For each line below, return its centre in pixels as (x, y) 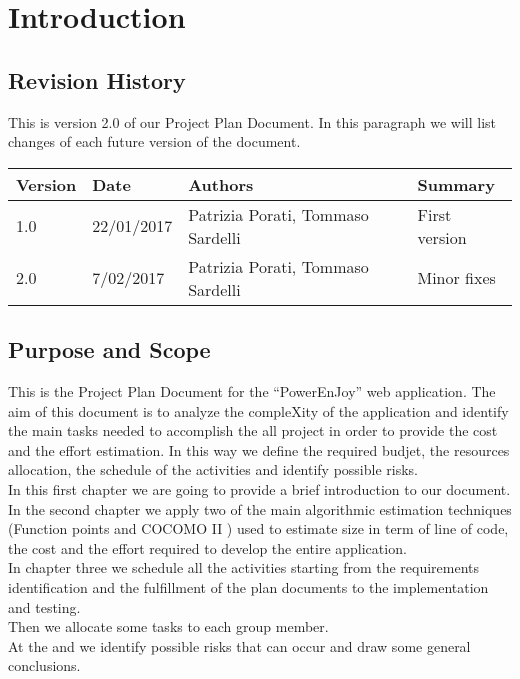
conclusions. (44, 665)
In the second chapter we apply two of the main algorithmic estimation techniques (260, 508)
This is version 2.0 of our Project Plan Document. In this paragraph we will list (252, 121)
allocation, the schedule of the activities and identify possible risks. (213, 469)
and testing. (44, 606)
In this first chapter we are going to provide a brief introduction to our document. (259, 488)
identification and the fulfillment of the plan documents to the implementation (248, 586)
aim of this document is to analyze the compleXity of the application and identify (258, 410)
